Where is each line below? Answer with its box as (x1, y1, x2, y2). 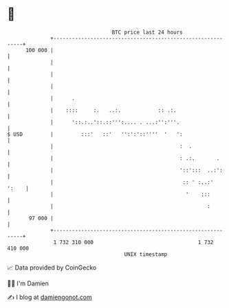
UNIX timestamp (124, 250, 168, 258)
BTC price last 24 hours (111, 29, 184, 36)
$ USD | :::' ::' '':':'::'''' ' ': (7, 130, 184, 138)
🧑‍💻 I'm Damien (7, 279, 50, 287)
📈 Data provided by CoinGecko (7, 263, 97, 272)
